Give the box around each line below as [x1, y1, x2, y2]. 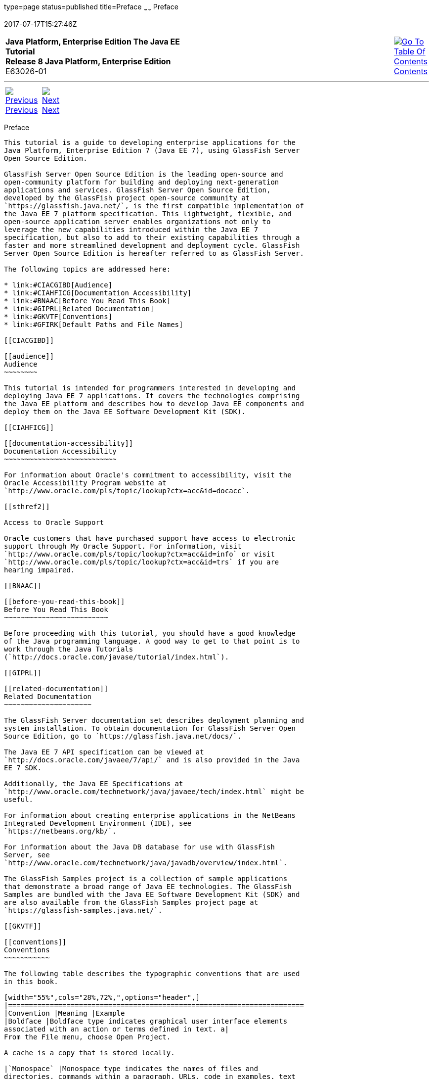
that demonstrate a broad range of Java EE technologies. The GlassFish [4, 882, 292, 891]
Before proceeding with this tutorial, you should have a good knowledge [4, 629, 296, 637]
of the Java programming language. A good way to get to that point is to [4, 637, 300, 645]
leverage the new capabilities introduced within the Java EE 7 [4, 225, 259, 234]
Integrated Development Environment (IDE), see [4, 819, 192, 827]
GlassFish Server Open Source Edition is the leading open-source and [4, 170, 283, 178]
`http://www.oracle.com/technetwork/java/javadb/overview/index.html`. [4, 858, 288, 867]
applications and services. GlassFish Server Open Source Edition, [4, 186, 271, 194]
